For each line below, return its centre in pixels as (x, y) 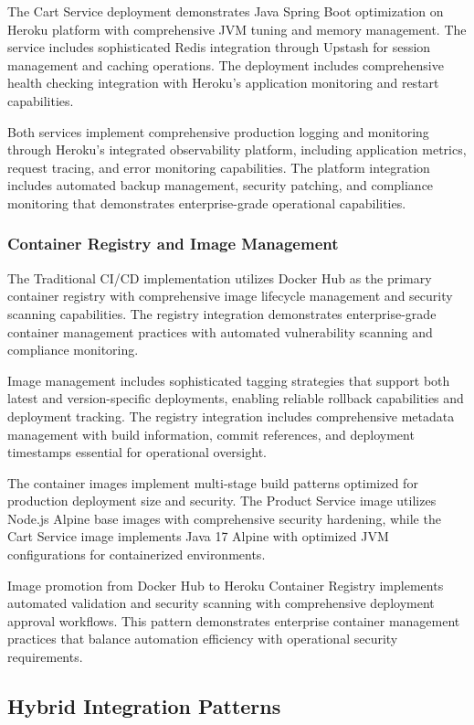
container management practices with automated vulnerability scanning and (220, 331)
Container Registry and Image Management (173, 244)
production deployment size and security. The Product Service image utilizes (222, 501)
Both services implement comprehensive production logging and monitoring (218, 131)
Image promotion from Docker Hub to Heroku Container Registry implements (226, 585)
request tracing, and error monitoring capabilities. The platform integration (219, 167)
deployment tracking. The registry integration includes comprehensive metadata (231, 416)
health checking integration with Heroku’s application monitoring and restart (223, 83)
